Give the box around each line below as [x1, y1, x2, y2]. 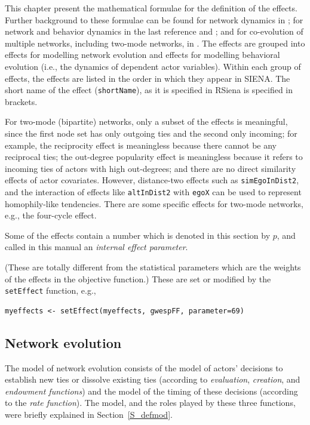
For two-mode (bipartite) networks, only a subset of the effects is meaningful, [5, 115, 288, 128]
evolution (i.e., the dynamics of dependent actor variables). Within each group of [5, 60, 301, 72]
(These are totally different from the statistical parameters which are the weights [5, 261, 301, 273]
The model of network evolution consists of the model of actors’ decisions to [5, 361, 283, 374]
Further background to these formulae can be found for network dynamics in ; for [5, 13, 303, 26]
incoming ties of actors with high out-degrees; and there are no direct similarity [5, 162, 296, 174]
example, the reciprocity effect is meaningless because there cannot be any [5, 138, 277, 151]
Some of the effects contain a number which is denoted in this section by [5, 229, 271, 241]
